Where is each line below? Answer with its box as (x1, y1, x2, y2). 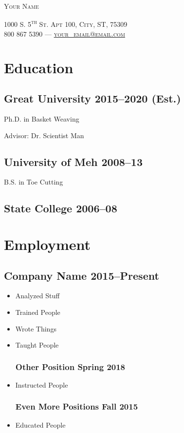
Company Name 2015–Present (4, 268, 159, 283)
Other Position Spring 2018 (15, 360, 126, 372)
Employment (4, 234, 91, 254)
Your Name (4, 1, 39, 11)
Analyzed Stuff (15, 290, 60, 301)
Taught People (15, 340, 59, 350)
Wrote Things (15, 323, 56, 333)
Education (4, 57, 74, 77)
